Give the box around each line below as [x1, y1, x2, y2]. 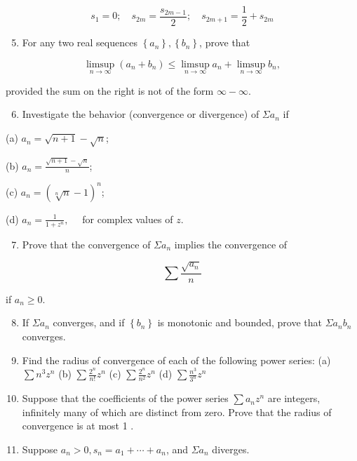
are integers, [267, 391, 321, 406]
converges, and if [53, 315, 125, 330]
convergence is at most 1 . [22, 418, 134, 433]
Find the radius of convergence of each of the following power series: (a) [22, 352, 331, 367]
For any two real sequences [22, 35, 137, 50]
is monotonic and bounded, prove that [157, 315, 322, 330]
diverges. [212, 441, 250, 456]
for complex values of [82, 211, 173, 226]
